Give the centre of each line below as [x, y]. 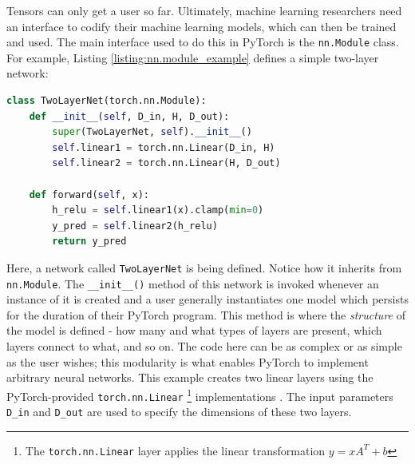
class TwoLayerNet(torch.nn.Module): [107, 101]
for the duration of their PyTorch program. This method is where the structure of [206, 314]
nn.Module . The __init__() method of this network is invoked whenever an [193, 283]
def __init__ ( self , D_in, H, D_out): [129, 116]
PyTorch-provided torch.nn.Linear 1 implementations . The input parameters [200, 395]
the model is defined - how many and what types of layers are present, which [194, 330]
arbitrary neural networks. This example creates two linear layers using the [190, 377]
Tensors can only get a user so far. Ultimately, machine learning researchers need [204, 10]
